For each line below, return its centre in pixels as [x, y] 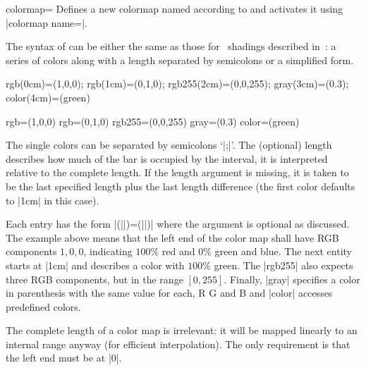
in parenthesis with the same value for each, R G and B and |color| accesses [169, 293]
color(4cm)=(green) [48, 97]
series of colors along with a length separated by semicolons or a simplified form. [180, 60]
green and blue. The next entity [283, 251]
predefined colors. [43, 306]
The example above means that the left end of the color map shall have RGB [172, 237]
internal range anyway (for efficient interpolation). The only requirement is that [178, 344]
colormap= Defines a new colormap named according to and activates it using [175, 8]
